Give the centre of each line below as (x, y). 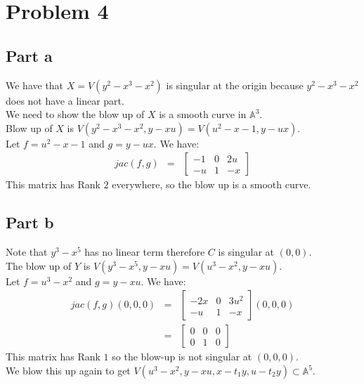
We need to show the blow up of (75, 114)
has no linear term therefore (145, 252)
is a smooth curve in (203, 114)
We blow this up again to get (68, 371)
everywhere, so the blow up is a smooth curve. (212, 184)
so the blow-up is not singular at (182, 357)
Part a (29, 55)
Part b (30, 222)
